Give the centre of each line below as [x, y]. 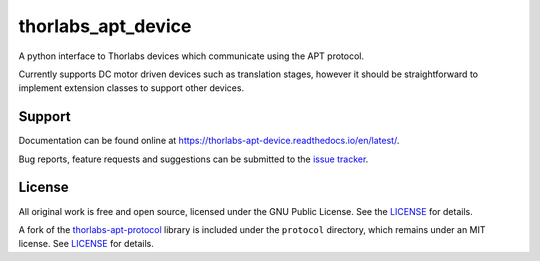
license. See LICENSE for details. [86, 244]
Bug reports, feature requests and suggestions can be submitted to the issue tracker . [193, 159]
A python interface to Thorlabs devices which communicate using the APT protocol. [191, 56]
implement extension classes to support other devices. [131, 88]
